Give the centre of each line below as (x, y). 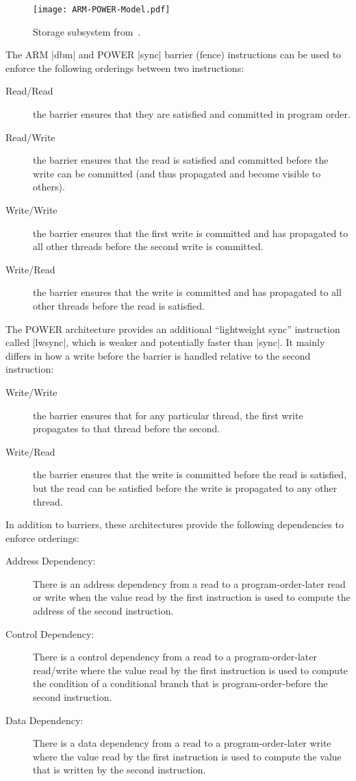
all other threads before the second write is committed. (148, 246)
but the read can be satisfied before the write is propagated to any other (185, 487)
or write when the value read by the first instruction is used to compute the (192, 597)
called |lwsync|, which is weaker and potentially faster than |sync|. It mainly (165, 342)
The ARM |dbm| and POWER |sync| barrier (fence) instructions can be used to (174, 54)
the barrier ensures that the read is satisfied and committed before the (181, 160)
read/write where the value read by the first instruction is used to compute (190, 670)
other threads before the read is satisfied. (119, 305)
